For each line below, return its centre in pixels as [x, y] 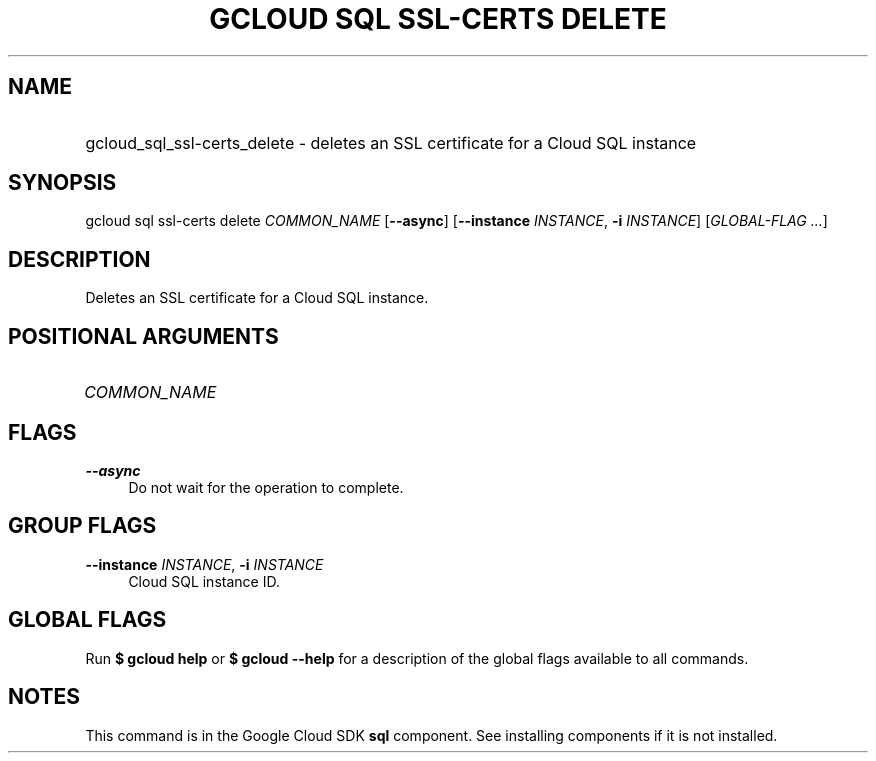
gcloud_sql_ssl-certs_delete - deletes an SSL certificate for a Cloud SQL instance [391, 142]
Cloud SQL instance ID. [204, 581]
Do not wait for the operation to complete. [266, 487]
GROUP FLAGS [82, 526]
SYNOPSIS [62, 183]
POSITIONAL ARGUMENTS [143, 336]
